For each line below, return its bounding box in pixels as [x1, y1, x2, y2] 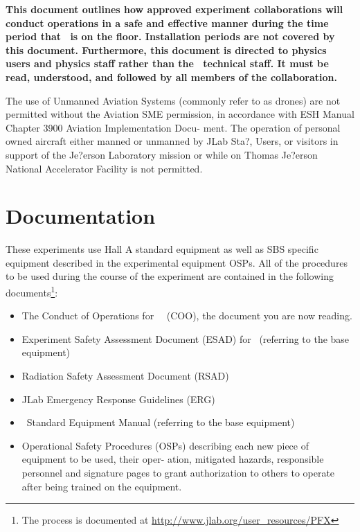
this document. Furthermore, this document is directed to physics [6, 42, 327, 57]
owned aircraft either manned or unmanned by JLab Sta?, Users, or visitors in [6, 134, 339, 148]
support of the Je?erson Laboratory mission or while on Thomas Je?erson [6, 147, 318, 161]
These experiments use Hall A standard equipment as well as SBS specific [6, 242, 318, 256]
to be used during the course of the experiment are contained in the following [6, 269, 334, 283]
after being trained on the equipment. [21, 479, 182, 493]
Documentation [6, 202, 156, 230]
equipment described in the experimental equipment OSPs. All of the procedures [6, 255, 348, 269]
